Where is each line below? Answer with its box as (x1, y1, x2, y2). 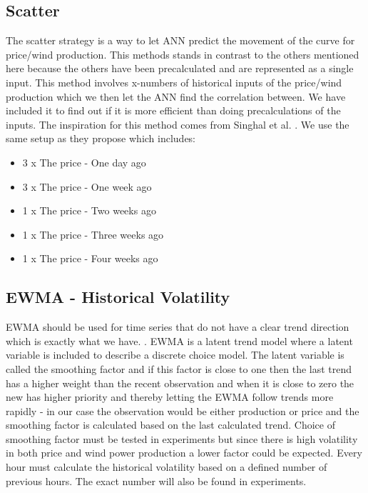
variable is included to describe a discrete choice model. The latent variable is (6, 347, 344, 362)
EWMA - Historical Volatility (6, 286, 230, 308)
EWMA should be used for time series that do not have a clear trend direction (6, 319, 349, 334)
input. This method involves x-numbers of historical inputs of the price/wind (6, 74, 342, 89)
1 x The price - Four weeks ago (22, 251, 158, 266)
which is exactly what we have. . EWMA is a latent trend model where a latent (6, 333, 353, 348)
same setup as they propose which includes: (6, 131, 196, 146)
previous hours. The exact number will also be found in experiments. (6, 473, 307, 488)
